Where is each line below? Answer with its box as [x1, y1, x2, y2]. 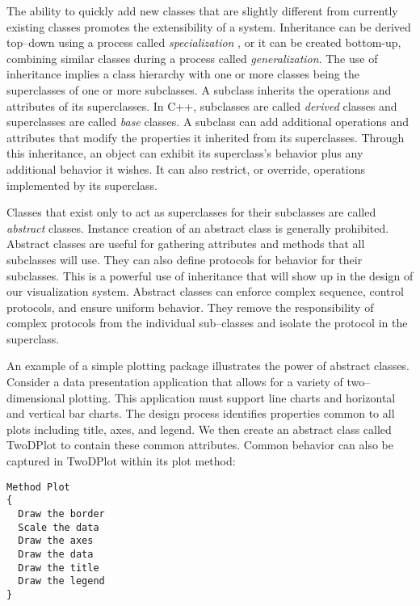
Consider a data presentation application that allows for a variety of [6, 373, 343, 390]
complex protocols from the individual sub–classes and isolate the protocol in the [6, 314, 408, 331]
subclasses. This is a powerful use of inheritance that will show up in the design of [6, 267, 414, 284]
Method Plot [6, 481, 70, 493]
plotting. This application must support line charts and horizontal [69, 389, 396, 406]
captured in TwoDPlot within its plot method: [6, 452, 236, 469]
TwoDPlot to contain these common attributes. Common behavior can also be [6, 436, 394, 453]
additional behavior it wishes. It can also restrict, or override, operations [6, 160, 366, 177]
